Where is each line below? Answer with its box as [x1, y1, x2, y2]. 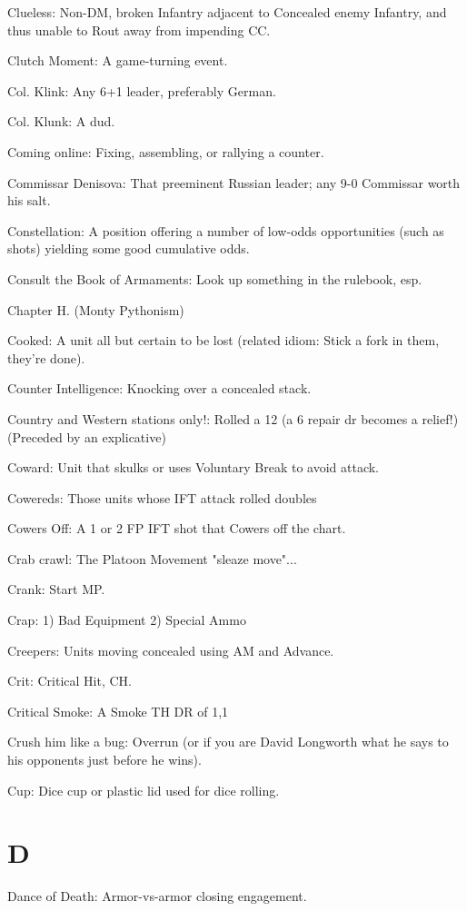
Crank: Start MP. [7, 579, 105, 599]
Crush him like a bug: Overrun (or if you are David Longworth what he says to [7, 732, 449, 751]
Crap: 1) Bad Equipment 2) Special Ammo [7, 610, 246, 629]
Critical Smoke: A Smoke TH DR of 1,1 [7, 701, 229, 720]
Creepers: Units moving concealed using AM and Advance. [7, 640, 334, 659]
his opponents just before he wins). [7, 750, 202, 769]
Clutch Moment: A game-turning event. [7, 51, 228, 70]
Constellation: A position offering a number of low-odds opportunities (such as [7, 221, 444, 240]
